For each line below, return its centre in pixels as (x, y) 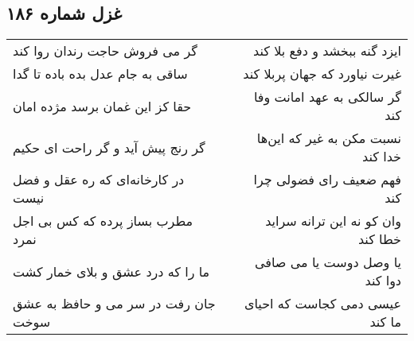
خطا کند (379, 239)
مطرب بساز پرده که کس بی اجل (103, 221)
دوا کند (383, 281)
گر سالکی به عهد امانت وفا (327, 97)
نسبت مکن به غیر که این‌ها (329, 138)
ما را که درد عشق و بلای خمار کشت (111, 271)
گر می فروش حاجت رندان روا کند (105, 51)
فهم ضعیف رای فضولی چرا (327, 180)
